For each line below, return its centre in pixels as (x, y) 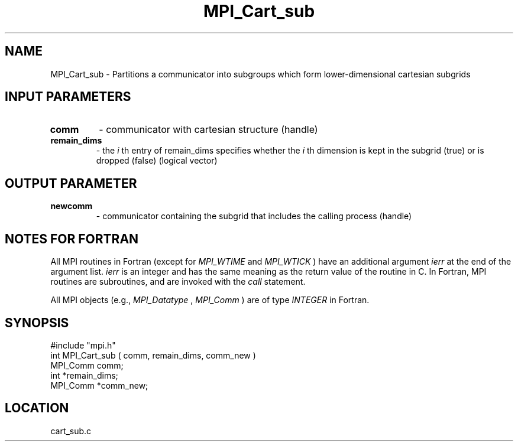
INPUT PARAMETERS (68, 97)
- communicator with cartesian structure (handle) (208, 130)
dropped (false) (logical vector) (157, 161)
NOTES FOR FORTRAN (72, 239)
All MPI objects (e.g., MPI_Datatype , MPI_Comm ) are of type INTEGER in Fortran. (210, 300)
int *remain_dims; (84, 375)
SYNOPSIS (37, 323)
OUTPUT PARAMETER (71, 183)
